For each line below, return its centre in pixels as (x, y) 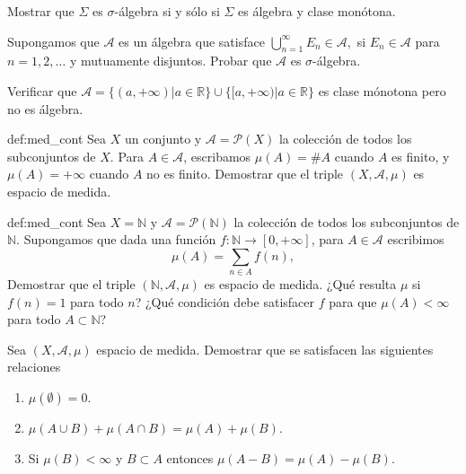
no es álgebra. (45, 108)
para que (353, 301)
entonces (190, 457)
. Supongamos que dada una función (116, 239)
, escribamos (217, 156)
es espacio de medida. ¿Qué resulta (300, 284)
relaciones (34, 367)
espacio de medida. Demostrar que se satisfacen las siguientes (265, 349)
